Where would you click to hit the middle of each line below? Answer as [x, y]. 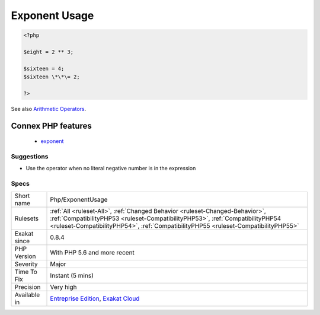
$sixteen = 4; [44, 69]
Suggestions [30, 157]
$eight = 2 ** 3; [49, 52]
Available [27, 295]
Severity [26, 264]
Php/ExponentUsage [79, 199]
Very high [63, 287]
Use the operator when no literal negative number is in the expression [111, 168]
